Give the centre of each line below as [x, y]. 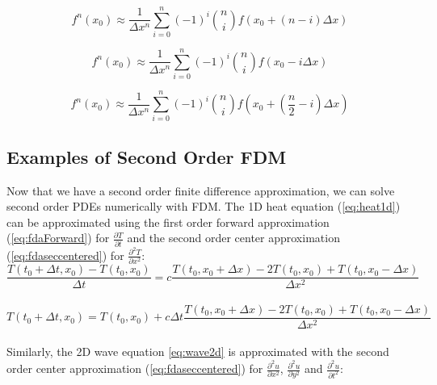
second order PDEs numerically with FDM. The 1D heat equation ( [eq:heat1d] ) [204, 206]
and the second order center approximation [233, 238]
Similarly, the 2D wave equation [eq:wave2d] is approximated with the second [198, 352]
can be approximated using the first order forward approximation [168, 222]
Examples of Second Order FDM [147, 156]
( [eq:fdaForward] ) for [58, 238]
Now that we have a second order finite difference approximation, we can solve [201, 190]
